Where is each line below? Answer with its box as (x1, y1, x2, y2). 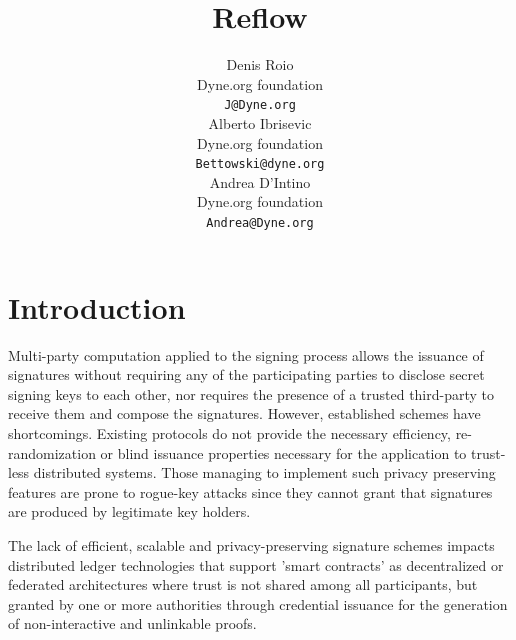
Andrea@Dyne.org (206, 216, 314, 230)
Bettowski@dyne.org (195, 157, 325, 172)
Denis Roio (226, 54, 294, 75)
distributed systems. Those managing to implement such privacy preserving (33, 462, 496, 483)
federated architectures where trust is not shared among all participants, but (8, 574, 478, 595)
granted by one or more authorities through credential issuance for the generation (8, 593, 508, 614)
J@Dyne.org (224, 98, 296, 113)
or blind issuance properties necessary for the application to (100, 442, 467, 463)
